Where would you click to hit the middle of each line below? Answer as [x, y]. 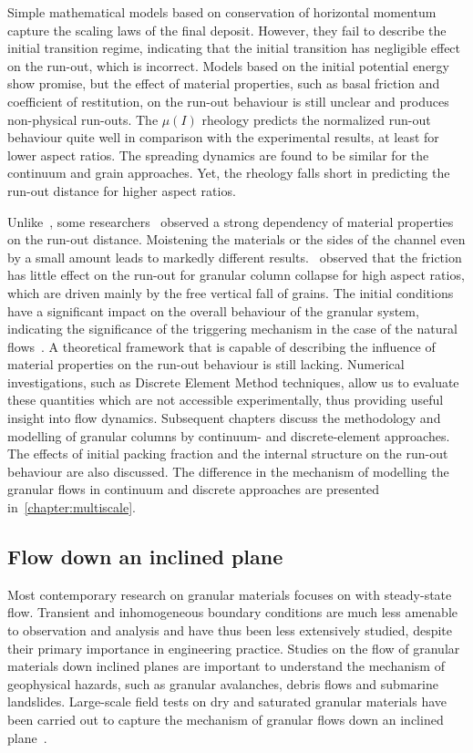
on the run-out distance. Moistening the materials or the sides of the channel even [236, 239]
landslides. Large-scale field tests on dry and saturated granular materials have [227, 701]
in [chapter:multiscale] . [72, 507]
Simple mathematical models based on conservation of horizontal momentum [222, 12]
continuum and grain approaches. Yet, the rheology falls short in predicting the [229, 173]
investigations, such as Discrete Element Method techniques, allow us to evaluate [233, 382]
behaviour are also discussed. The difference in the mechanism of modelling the [228, 471]
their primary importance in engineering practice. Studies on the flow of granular [234, 648]
